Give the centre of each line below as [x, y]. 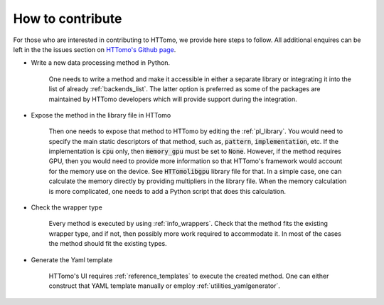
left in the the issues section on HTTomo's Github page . [95, 49]
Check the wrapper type [66, 207]
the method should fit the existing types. [108, 244]
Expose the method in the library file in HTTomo [101, 115]
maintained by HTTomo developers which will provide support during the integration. [173, 99]
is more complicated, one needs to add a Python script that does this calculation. [167, 191]
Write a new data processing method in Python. [101, 63]
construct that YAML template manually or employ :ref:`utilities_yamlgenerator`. [164, 286]
